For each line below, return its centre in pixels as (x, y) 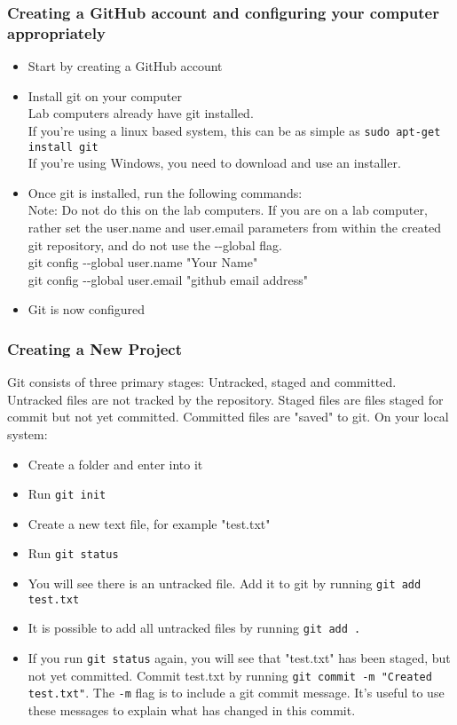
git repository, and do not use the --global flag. (155, 244)
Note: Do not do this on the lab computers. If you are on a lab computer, (228, 210)
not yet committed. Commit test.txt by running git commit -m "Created (230, 675)
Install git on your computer (105, 95)
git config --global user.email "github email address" (168, 279)
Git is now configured (87, 309)
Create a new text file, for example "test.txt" (149, 523)
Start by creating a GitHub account (125, 66)
